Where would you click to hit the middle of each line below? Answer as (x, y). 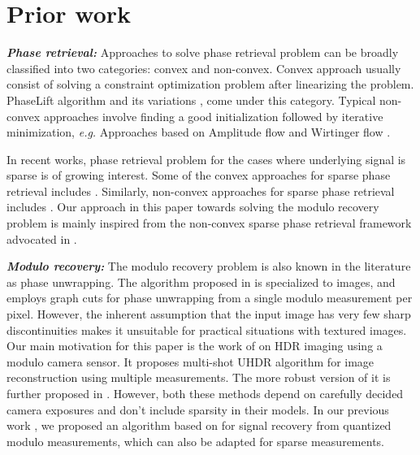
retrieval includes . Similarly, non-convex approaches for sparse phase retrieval (201, 191)
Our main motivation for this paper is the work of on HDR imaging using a (195, 346)
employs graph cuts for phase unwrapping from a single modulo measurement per (210, 298)
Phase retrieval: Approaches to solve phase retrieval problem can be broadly (203, 52)
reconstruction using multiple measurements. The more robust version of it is (199, 377)
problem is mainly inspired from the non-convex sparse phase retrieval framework (209, 223)
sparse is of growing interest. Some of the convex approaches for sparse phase (199, 175)
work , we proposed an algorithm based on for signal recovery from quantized (199, 425)
